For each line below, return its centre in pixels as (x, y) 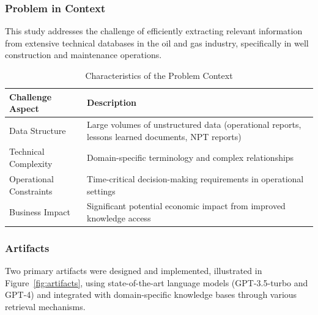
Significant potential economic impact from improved (186, 206)
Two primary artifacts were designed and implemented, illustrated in (134, 271)
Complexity (31, 164)
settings (101, 191)
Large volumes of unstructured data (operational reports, (194, 124)
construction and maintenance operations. (83, 55)
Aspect (24, 109)
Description (112, 102)
